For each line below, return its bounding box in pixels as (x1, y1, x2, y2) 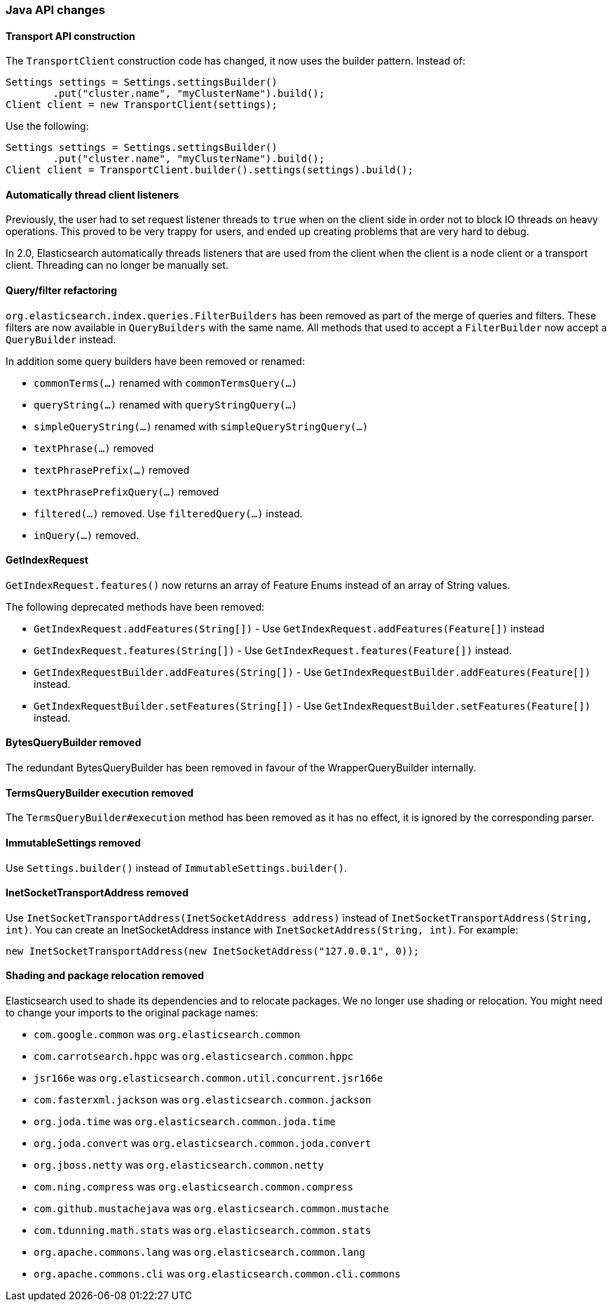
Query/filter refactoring (6, 284, 117, 297)
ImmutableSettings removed (6, 836, 141, 849)
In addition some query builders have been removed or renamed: (6, 354, 305, 367)
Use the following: (6, 120, 89, 133)
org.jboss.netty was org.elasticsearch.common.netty (34, 1158, 324, 1171)
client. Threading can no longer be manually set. (6, 259, 229, 272)
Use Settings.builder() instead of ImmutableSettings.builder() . (6, 861, 347, 874)
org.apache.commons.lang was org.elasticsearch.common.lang (34, 1245, 365, 1258)
